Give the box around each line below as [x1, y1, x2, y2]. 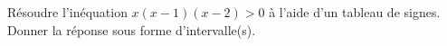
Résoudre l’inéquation [7, 3, 128, 21]
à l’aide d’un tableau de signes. [269, 3, 441, 21]
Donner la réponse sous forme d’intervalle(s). [7, 20, 256, 39]
